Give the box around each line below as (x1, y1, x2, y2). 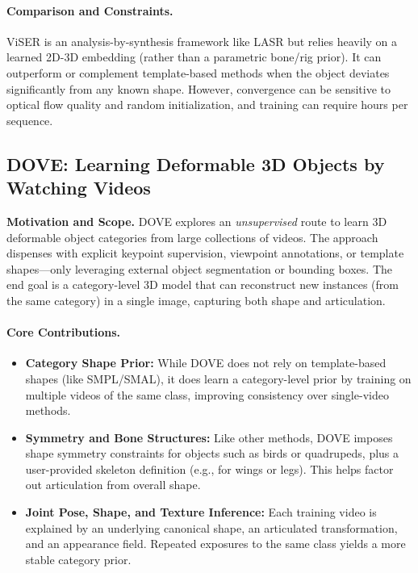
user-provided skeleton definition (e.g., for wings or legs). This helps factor (25, 460, 394, 477)
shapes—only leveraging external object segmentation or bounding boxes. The (6, 260, 392, 277)
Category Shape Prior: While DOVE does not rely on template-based (25, 354, 387, 371)
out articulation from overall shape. (25, 476, 201, 493)
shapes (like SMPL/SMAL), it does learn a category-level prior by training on (25, 370, 412, 387)
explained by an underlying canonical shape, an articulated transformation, (25, 519, 398, 536)
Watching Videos (6, 175, 151, 200)
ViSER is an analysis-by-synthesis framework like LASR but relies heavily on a (6, 32, 398, 49)
